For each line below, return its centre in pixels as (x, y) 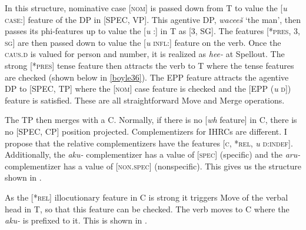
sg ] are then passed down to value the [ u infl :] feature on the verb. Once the (143, 42)
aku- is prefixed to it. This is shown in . (76, 220)
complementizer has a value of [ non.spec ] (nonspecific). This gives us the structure (153, 166)
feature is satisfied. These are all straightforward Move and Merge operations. (145, 100)
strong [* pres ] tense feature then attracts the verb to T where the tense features (149, 65)
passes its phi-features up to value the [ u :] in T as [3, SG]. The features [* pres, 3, (152, 31)
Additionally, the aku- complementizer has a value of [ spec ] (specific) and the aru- (153, 154)
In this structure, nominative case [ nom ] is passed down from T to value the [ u (146, 8)
